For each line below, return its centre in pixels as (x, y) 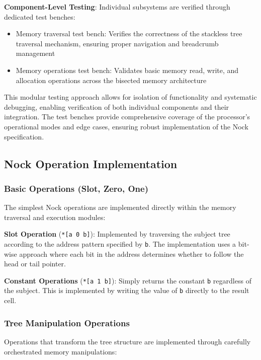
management (35, 53)
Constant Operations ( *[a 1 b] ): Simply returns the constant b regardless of (128, 280)
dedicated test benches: (40, 16)
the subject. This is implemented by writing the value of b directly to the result (127, 290)
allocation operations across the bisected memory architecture (111, 80)
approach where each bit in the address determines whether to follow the (132, 254)
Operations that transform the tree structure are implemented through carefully (127, 341)
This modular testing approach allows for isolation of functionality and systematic (130, 97)
